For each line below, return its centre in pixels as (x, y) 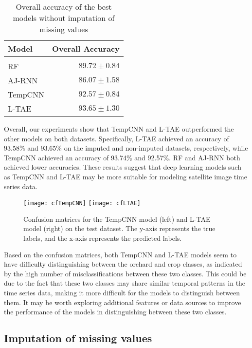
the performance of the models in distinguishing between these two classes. (115, 312)
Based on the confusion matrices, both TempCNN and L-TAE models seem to (120, 254)
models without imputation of (64, 18)
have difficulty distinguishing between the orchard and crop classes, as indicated (123, 264)
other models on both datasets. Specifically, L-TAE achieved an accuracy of (117, 138)
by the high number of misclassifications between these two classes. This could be (125, 273)
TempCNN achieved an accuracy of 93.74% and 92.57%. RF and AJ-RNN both (122, 157)
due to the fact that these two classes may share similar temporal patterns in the (125, 283)
